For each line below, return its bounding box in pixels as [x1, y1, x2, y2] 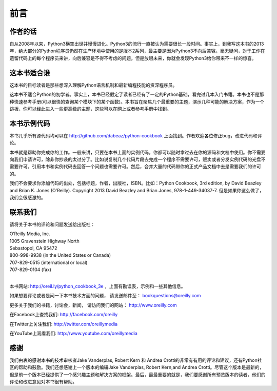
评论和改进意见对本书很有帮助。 [9, 379, 77, 385]
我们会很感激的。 [9, 194, 46, 200]
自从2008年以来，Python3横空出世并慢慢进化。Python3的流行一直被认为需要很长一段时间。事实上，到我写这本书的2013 [9, 41, 264, 47]
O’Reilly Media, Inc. [9, 231, 51, 237]
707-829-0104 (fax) [9, 266, 51, 273]
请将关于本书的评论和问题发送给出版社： [9, 221, 95, 228]
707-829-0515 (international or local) [9, 259, 88, 265]
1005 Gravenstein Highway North [9, 238, 80, 244]
